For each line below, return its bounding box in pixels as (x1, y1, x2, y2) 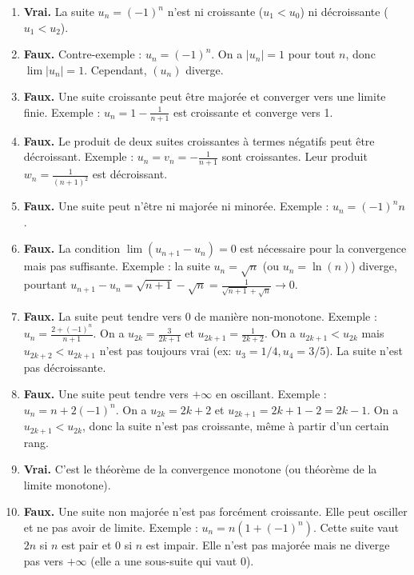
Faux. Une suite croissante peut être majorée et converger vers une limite (23, 88, 386, 105)
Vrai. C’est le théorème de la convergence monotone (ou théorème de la (23, 461, 377, 477)
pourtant (23, 276, 67, 293)
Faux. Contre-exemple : (23, 46, 142, 62)
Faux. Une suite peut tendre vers (23, 385, 189, 402)
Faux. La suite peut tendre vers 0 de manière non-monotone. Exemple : (23, 307, 377, 324)
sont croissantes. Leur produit (221, 148, 368, 165)
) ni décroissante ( (300, 3, 388, 19)
